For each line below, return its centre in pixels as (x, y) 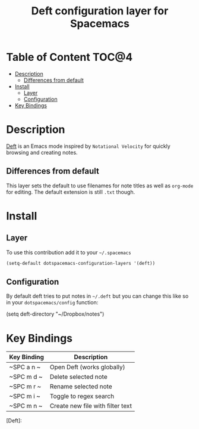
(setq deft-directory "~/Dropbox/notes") (55, 314)
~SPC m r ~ (25, 387)
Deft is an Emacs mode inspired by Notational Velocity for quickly (88, 146)
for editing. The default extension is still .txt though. (71, 192)
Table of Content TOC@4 (70, 57)
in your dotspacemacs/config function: (52, 303)
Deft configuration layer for (100, 11)
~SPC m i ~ (25, 396)
